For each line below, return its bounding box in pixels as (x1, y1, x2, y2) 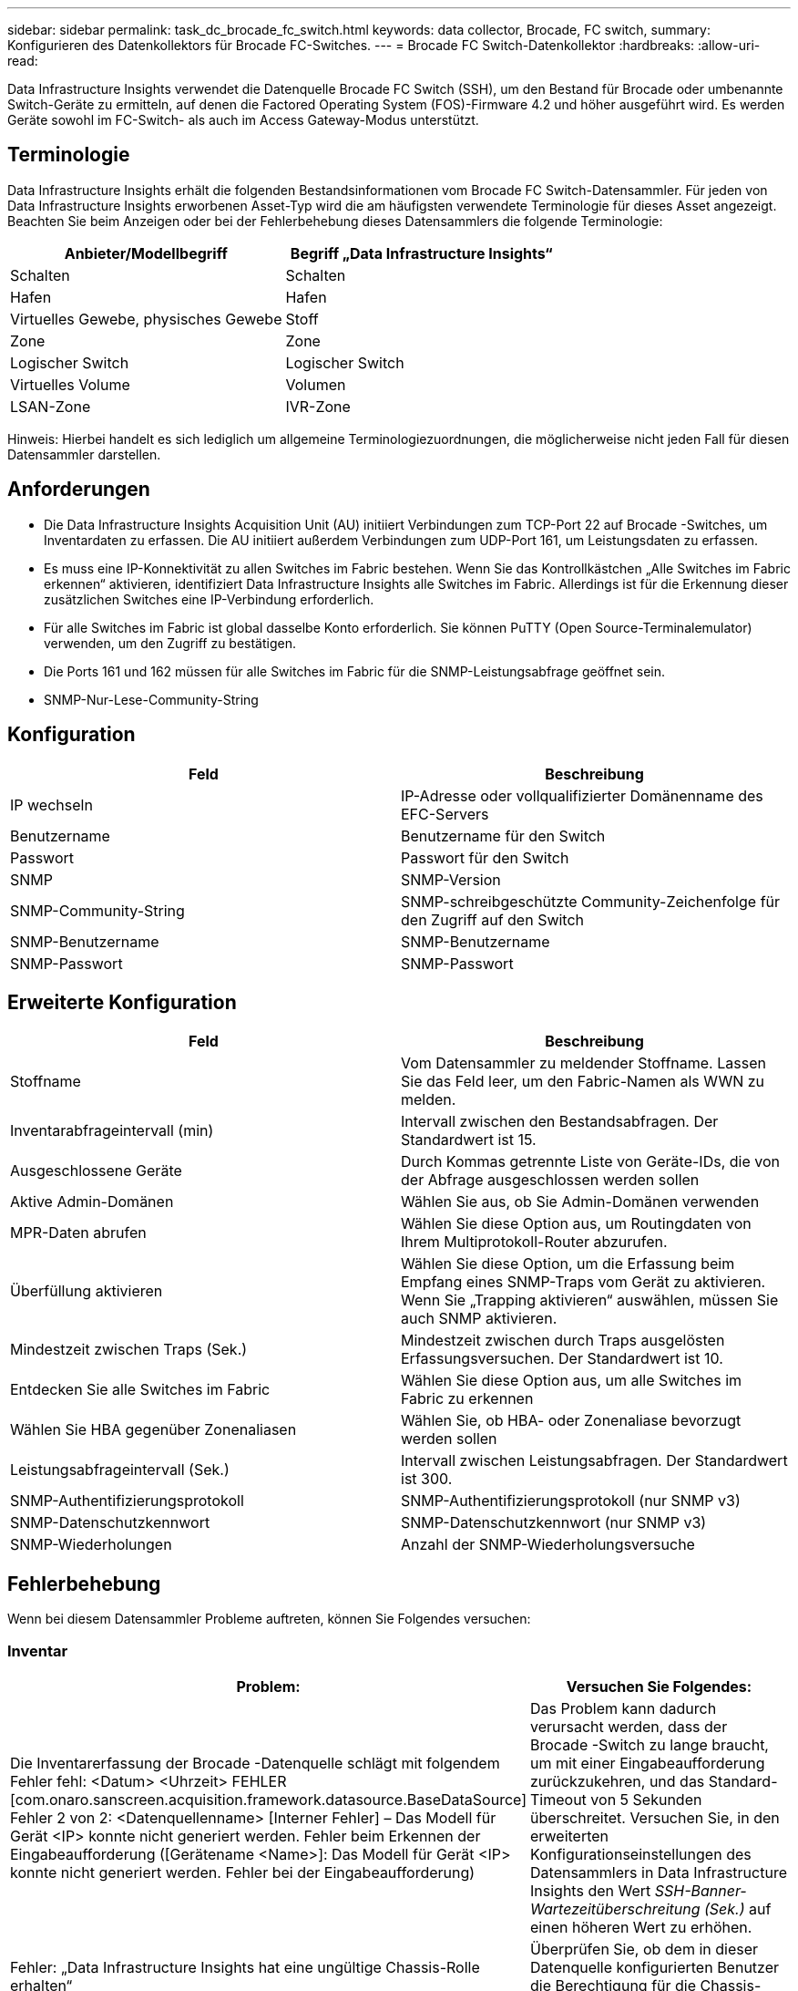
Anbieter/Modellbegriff (64, 243, 228, 263)
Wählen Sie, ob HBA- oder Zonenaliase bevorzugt (401, 1411, 742, 1430)
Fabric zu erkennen (401, 1389, 534, 1408)
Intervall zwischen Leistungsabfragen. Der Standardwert (401, 1451, 788, 1470)
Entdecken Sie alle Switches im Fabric (10, 1380, 271, 1399)
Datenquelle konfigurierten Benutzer (530, 1957, 780, 1976)
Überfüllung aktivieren (10, 1282, 163, 1301)
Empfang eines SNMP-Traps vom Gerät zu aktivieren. (401, 1273, 766, 1292)
